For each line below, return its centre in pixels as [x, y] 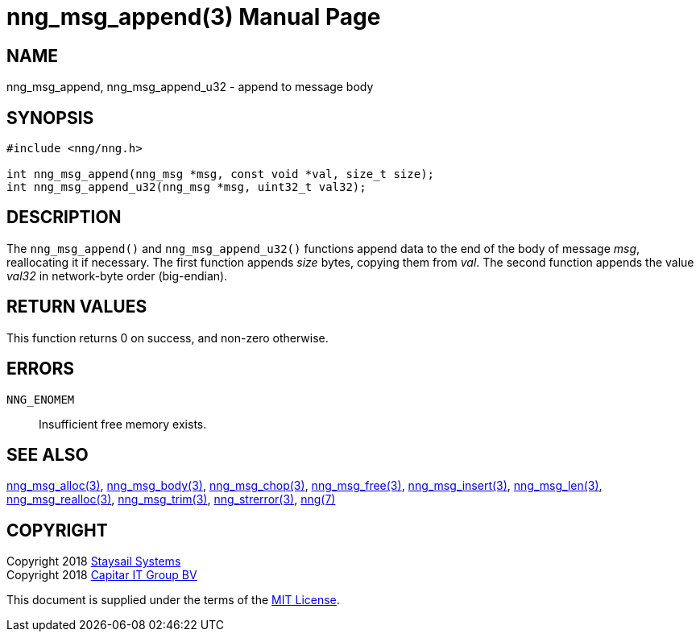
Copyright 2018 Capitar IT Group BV [102, 575]
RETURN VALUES [77, 307]
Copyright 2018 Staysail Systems [94, 561]
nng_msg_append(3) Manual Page [194, 17]
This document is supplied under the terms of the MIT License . [173, 600]
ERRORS [41, 369]
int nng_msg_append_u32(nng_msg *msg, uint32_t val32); [186, 187]
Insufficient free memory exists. [123, 424]
